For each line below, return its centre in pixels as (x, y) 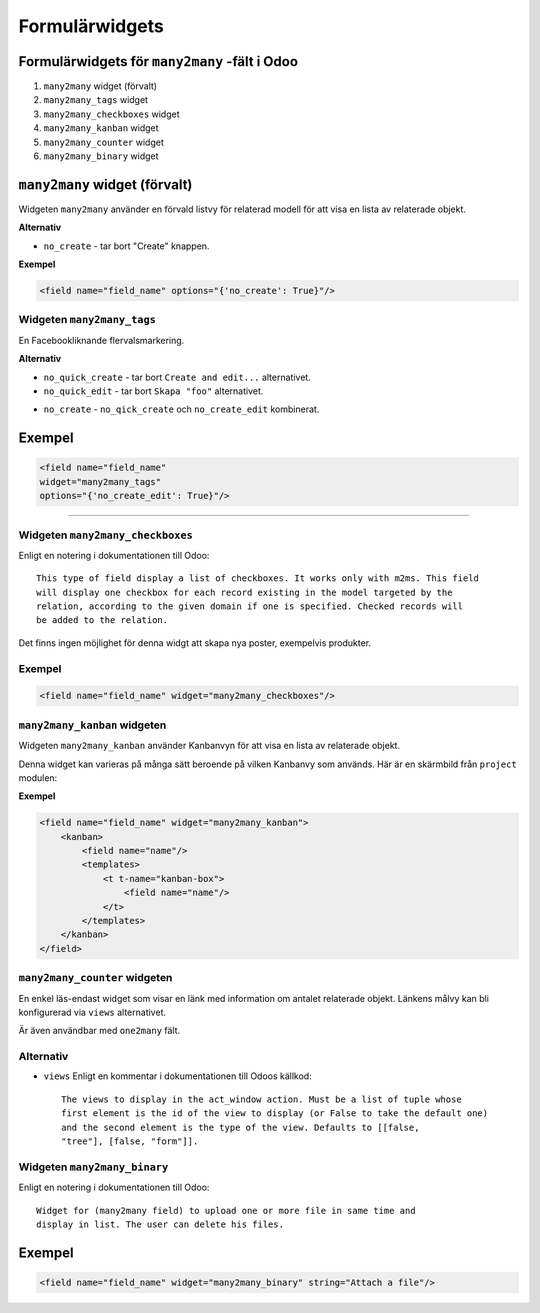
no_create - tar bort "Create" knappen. (126, 246)
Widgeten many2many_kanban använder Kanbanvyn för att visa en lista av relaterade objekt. (209, 746)
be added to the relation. (102, 620)
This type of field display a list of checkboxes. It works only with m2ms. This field (258, 578)
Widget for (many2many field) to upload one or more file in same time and (226, 1210)
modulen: (38, 777)
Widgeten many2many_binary (93, 1167)
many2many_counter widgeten (95, 978)
